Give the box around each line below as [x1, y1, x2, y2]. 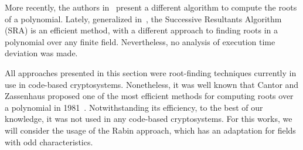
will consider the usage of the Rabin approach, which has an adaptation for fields [5, 124, 296, 136]
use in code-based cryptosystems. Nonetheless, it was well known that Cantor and [5, 78, 299, 90]
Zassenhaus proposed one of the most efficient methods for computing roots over [5, 90, 294, 102]
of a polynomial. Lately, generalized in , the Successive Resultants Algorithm [5, 12, 282, 25]
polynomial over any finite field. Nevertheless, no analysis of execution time [5, 35, 275, 47]
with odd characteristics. [5, 135, 93, 148]
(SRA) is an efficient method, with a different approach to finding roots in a [5, 24, 278, 36]
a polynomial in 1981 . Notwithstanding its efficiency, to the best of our [5, 101, 263, 113]
